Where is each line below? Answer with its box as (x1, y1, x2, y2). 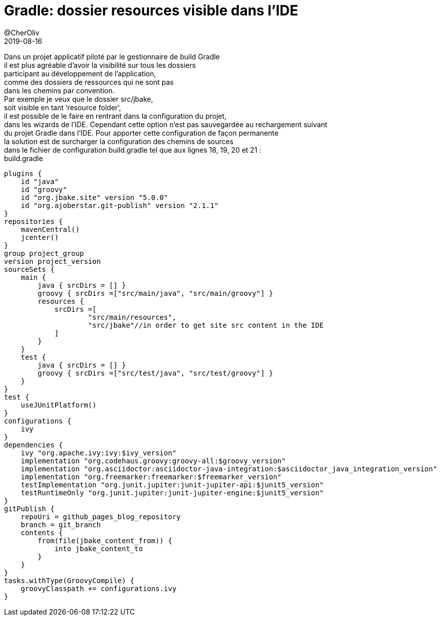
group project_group (4, 249, 84, 257)
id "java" (20, 177, 59, 186)
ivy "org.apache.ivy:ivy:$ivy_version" (20, 448, 177, 457)
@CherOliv (4, 28, 39, 37)
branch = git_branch (20, 520, 101, 529)
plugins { (4, 169, 42, 178)
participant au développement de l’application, (4, 69, 156, 78)
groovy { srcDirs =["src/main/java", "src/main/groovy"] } (37, 289, 273, 297)
